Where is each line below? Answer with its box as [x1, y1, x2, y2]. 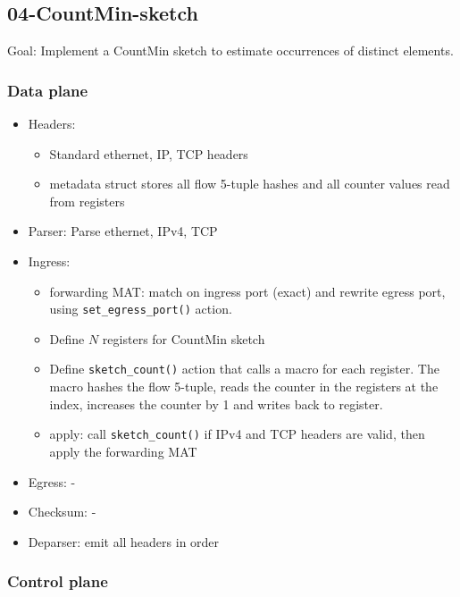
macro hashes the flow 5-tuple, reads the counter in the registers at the [49, 377, 439, 396]
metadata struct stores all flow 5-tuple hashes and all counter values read [49, 174, 450, 193]
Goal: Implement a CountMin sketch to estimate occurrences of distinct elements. [7, 41, 454, 60]
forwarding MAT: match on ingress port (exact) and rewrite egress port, [49, 282, 446, 300]
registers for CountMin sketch [102, 329, 265, 348]
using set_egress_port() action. [49, 299, 232, 318]
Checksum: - [28, 502, 96, 521]
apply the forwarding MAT [49, 441, 197, 460]
